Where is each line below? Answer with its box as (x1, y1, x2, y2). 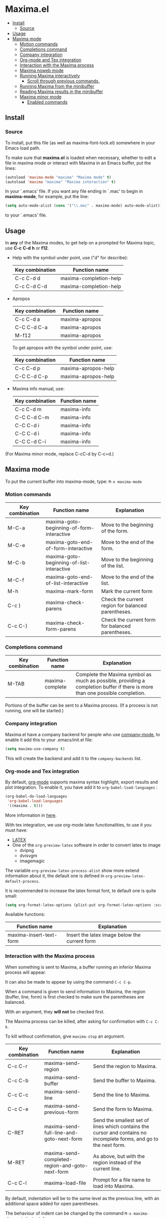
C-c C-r (7, 1063, 28, 1069)
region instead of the (93, 1159, 142, 1166)
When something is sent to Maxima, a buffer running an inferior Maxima (5, 964, 151, 970)
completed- (44, 1156, 73, 1163)
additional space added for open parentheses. (5, 1201, 99, 1207)
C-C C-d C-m (14, 414, 49, 421)
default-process (5, 879, 39, 884)
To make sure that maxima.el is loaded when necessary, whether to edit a (5, 154, 156, 160)
